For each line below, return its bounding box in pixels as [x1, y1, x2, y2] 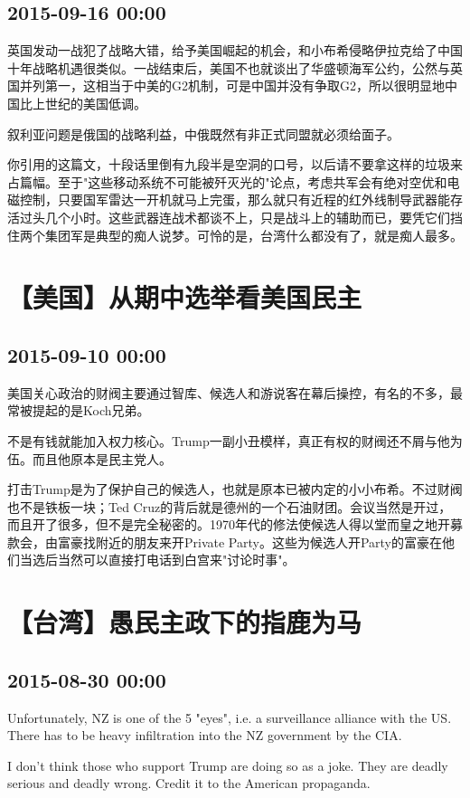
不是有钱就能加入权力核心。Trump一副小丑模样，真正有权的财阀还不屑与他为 [7, 431, 463, 450]
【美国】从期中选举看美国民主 [7, 279, 362, 316]
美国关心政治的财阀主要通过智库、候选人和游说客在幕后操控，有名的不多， [7, 383, 450, 402]
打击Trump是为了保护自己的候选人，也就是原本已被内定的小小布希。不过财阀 [7, 480, 463, 499]
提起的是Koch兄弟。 [32, 401, 150, 420]
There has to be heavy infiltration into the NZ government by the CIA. [7, 726, 402, 745]
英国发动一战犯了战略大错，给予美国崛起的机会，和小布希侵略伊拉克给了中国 [7, 41, 463, 60]
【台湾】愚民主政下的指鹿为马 [7, 603, 362, 641]
